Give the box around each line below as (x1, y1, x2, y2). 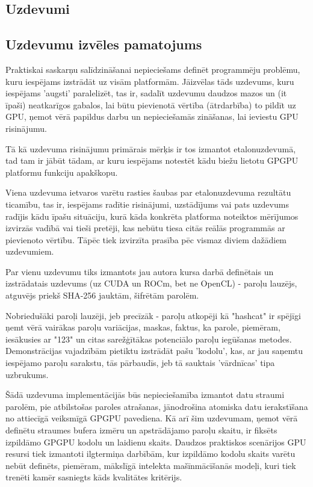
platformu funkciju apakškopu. (5, 166, 118, 178)
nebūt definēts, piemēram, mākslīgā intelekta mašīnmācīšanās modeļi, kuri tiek (5, 459, 296, 471)
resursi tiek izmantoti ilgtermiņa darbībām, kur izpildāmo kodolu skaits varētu (5, 447, 296, 460)
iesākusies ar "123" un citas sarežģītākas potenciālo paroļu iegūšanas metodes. (5, 332, 292, 345)
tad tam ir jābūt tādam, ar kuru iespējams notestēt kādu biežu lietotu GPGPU (5, 154, 299, 167)
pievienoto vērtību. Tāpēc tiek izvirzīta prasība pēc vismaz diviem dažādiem (5, 233, 287, 246)
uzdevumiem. (5, 245, 54, 258)
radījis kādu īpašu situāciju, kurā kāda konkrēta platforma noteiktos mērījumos (5, 209, 299, 222)
